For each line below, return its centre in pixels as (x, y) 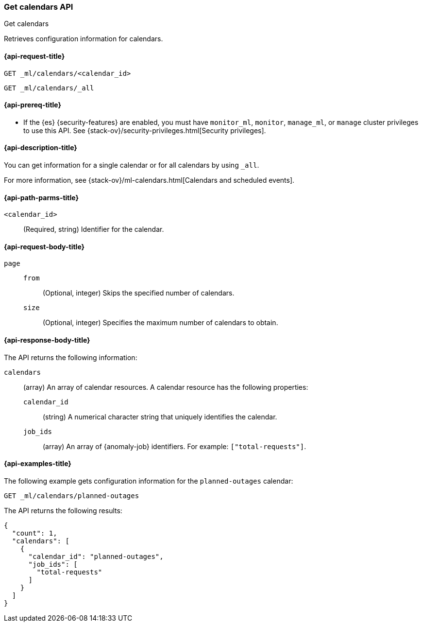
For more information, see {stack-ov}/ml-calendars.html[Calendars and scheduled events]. (149, 180)
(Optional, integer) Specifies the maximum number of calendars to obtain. (160, 323)
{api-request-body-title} (44, 246)
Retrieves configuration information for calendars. (84, 39)
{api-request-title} (34, 56)
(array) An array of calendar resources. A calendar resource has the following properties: (166, 387)
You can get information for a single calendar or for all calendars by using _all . (132, 165)
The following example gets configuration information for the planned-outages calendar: (149, 481)
